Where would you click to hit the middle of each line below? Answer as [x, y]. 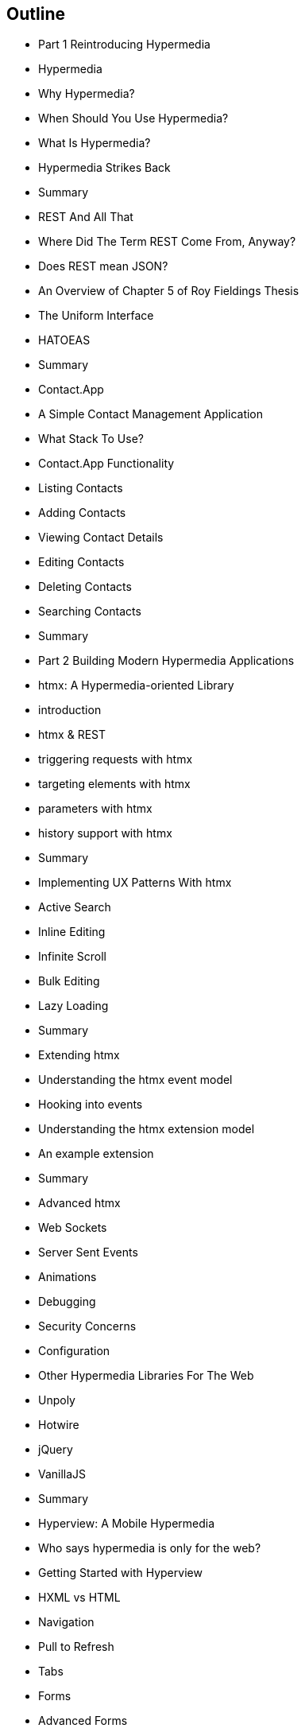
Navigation [66, 1622]
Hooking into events [91, 1105]
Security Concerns [87, 1326]
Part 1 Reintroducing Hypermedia [124, 45]
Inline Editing [72, 932]
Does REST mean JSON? [103, 266]
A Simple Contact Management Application [151, 414]
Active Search [75, 907]
